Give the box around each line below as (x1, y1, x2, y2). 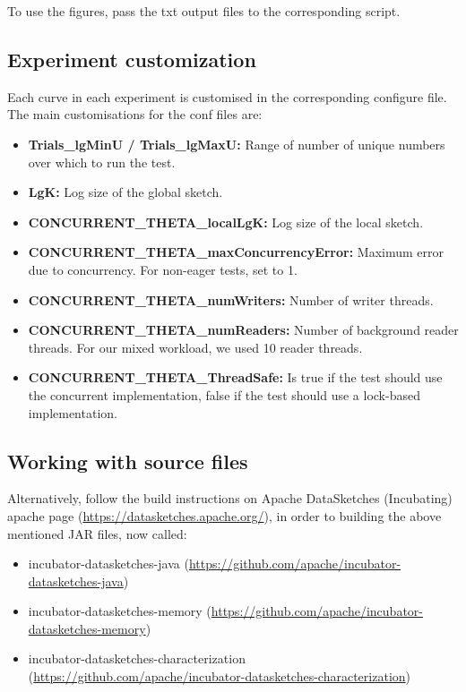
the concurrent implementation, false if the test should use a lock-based (28, 385, 420, 404)
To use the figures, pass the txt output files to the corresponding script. (7, 2, 401, 20)
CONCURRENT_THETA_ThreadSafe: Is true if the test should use (28, 368, 443, 387)
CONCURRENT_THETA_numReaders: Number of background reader (28, 320, 459, 339)
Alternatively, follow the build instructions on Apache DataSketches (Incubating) (7, 489, 453, 508)
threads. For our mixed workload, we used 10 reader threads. (28, 337, 363, 356)
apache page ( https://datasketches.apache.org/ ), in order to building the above (7, 506, 442, 525)
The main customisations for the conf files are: (7, 105, 263, 124)
